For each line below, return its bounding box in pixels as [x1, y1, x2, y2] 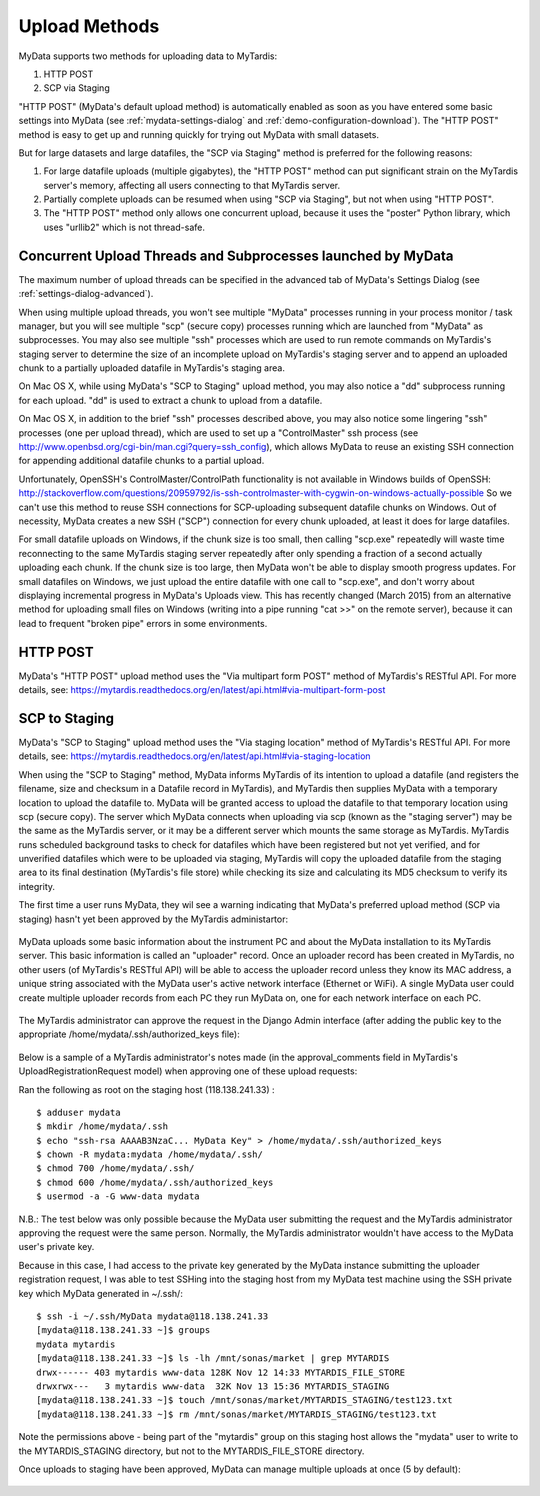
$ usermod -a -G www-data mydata [36, 1191, 200, 1202]
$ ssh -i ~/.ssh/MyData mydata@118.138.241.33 [36, 1311, 269, 1322]
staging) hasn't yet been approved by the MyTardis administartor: [18, 913, 289, 925]
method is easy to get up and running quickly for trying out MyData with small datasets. [18, 128, 380, 140]
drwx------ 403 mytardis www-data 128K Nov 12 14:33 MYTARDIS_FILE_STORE [36, 1366, 406, 1378]
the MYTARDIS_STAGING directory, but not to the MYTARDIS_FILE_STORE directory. [18, 1445, 365, 1457]
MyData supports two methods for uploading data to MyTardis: [18, 50, 278, 62]
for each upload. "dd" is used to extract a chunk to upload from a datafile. [18, 394, 323, 406]
